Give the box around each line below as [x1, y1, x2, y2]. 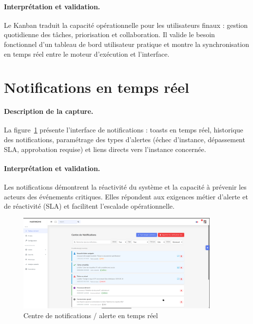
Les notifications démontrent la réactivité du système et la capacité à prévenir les [4, 181, 247, 192]
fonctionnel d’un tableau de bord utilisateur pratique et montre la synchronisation [4, 39, 249, 49]
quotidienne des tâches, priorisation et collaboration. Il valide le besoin [4, 29, 215, 40]
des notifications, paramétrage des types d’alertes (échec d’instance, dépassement [4, 134, 245, 144]
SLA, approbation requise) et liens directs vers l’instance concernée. [4, 144, 206, 154]
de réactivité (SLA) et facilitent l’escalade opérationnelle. [4, 201, 175, 211]
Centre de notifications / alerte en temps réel [23, 310, 158, 320]
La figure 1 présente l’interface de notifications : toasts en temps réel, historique [4, 125, 243, 135]
